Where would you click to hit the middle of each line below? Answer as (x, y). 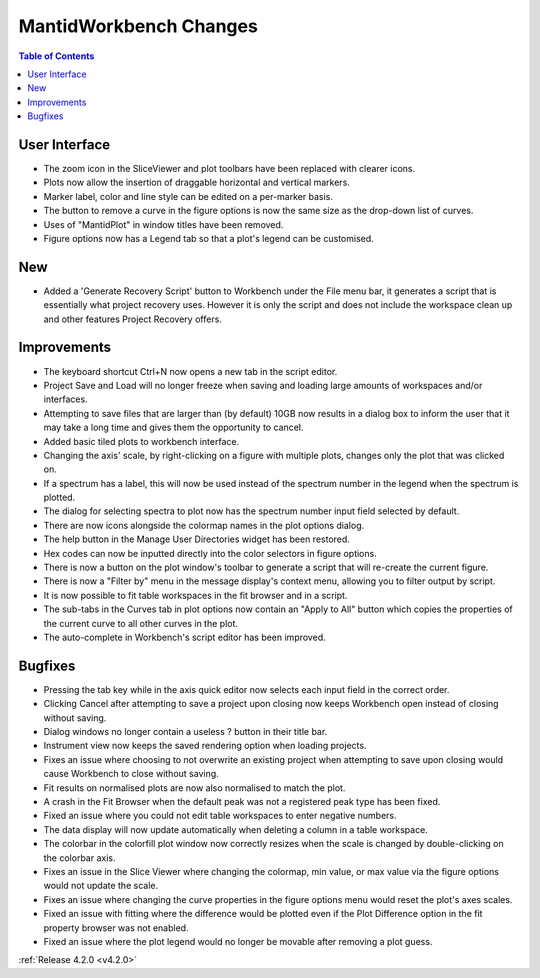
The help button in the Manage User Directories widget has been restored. (196, 539)
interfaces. (66, 399)
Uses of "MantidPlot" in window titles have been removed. (163, 224)
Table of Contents (56, 56)
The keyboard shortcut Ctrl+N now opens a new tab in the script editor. (190, 371)
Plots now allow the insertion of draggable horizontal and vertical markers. (196, 182)
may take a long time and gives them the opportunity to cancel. (173, 427)
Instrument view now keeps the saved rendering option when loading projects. (205, 746)
